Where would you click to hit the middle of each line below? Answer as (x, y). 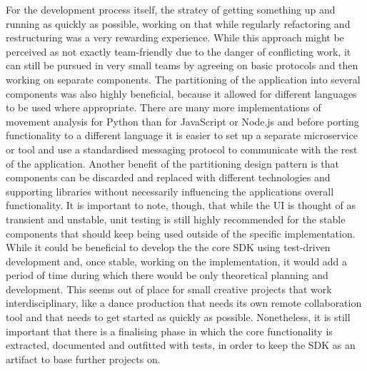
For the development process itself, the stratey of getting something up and (171, 9)
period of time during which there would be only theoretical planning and (167, 275)
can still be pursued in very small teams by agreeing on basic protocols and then (182, 65)
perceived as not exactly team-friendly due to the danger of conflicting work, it (179, 51)
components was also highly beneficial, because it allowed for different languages (181, 93)
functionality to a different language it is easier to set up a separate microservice (182, 135)
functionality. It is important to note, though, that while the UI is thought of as (181, 205)
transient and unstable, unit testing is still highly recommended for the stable (176, 219)
